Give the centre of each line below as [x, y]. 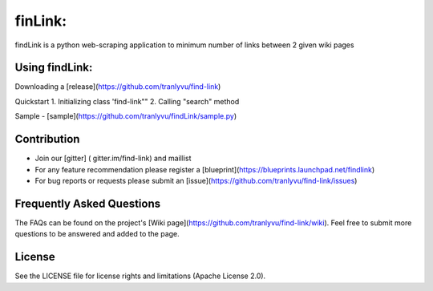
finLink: [41, 21]
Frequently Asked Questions [88, 203]
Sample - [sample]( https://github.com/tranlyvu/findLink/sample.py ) [126, 116]
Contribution [47, 139]
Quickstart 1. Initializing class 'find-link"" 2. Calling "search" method [127, 101]
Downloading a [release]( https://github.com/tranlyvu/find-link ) [118, 87]
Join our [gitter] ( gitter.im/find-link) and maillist [113, 158]
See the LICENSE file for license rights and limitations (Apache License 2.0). [140, 276]
